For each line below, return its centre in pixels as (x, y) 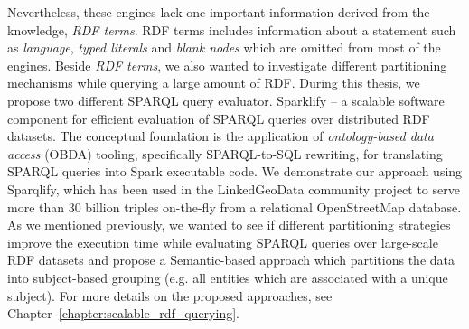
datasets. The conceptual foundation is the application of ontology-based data (220, 136)
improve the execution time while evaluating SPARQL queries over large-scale (223, 242)
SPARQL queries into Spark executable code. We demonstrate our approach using (235, 171)
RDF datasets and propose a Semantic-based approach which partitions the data (231, 260)
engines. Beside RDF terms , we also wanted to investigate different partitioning (227, 65)
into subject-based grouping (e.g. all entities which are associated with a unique (228, 277)
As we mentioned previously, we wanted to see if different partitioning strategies (229, 225)
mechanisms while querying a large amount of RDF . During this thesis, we (214, 83)
